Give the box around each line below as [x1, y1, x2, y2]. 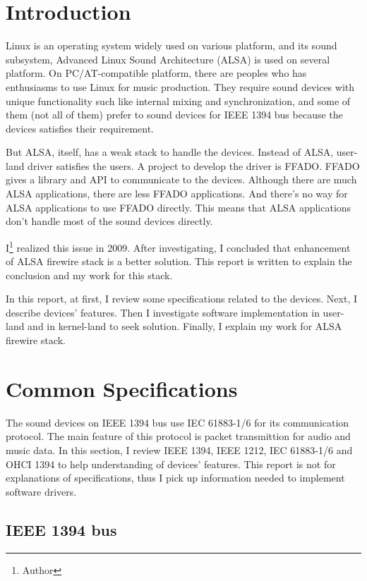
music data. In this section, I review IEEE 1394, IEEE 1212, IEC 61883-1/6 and [6, 442, 353, 457]
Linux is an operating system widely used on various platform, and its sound [6, 38, 337, 53]
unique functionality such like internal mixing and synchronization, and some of [6, 93, 351, 108]
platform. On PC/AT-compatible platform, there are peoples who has [6, 66, 307, 80]
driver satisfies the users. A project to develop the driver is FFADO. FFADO [28, 158, 360, 173]
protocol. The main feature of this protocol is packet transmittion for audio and [6, 429, 351, 444]
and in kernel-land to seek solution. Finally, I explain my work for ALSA [28, 319, 342, 334]
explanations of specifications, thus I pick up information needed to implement [6, 470, 345, 485]
